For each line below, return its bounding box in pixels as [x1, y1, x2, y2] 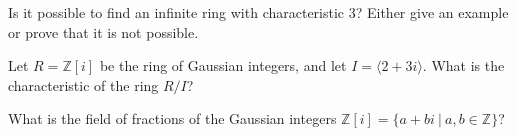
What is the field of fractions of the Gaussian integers [8, 108, 337, 129]
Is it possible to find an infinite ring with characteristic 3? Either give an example [8, 2, 509, 22]
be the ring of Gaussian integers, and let [99, 55, 347, 76]
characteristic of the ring [8, 74, 159, 95]
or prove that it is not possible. [8, 21, 199, 42]
